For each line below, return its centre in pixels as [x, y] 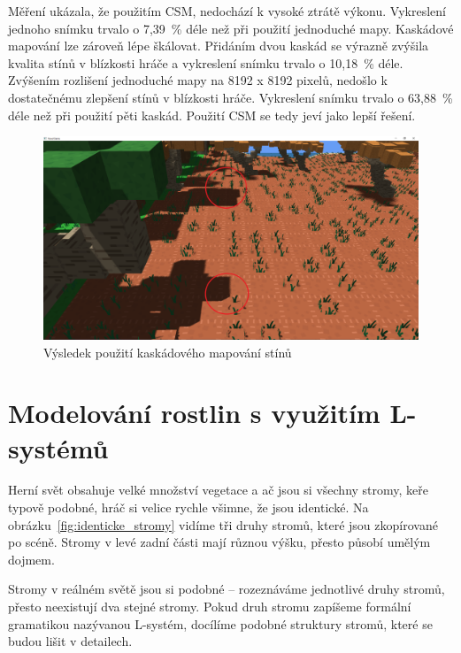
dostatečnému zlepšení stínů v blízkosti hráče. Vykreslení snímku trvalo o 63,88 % [230, 97]
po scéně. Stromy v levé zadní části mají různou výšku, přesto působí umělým [219, 542]
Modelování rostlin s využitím [194, 413]
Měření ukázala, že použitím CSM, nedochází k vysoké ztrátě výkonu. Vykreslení [227, 11]
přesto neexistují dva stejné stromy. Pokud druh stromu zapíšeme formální [210, 607]
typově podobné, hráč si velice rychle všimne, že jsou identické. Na [188, 507]
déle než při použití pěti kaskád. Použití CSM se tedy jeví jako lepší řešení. [212, 115]
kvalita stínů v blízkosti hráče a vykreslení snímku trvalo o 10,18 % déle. [206, 62]
